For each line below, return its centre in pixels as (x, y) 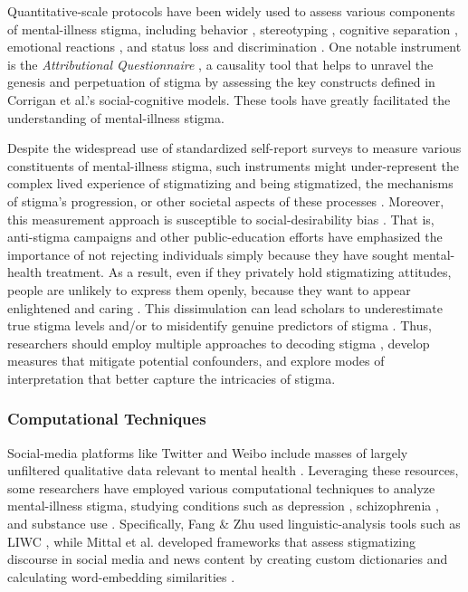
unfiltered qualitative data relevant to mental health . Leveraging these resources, (233, 470)
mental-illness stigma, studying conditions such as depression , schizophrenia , (223, 506)
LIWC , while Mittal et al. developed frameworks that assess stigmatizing (212, 541)
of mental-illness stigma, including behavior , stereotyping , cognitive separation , (233, 29)
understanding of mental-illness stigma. (116, 117)
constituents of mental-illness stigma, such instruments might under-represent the (233, 165)
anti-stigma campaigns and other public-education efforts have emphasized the (225, 237)
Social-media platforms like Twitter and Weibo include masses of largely (208, 452)
